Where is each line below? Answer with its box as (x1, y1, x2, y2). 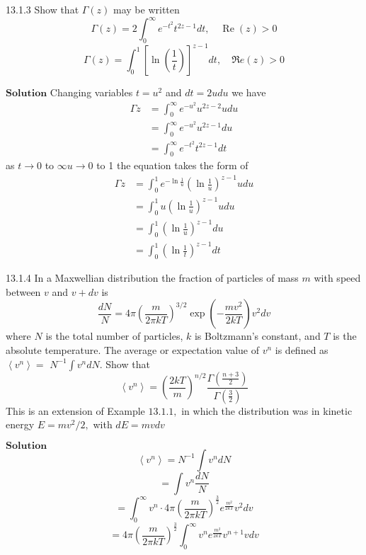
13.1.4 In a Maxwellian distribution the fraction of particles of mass (6, 270, 299, 285)
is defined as (275, 343, 328, 357)
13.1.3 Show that (6, 2, 79, 16)
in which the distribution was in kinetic (181, 403, 353, 418)
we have (231, 85, 266, 100)
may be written (113, 2, 180, 16)
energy (6, 417, 35, 432)
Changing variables (50, 85, 133, 100)
